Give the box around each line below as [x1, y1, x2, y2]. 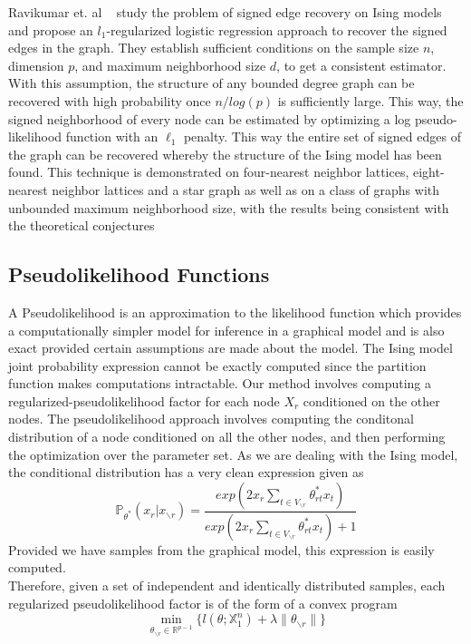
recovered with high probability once [8, 91, 211, 110]
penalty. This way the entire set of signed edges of [183, 127, 461, 146]
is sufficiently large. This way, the [277, 91, 464, 110]
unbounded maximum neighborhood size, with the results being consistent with [8, 198, 449, 217]
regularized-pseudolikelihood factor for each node [8, 391, 280, 410]
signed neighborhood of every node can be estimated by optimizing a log [8, 109, 411, 128]
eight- [413, 162, 445, 181]
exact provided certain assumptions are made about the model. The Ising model [8, 338, 453, 357]
